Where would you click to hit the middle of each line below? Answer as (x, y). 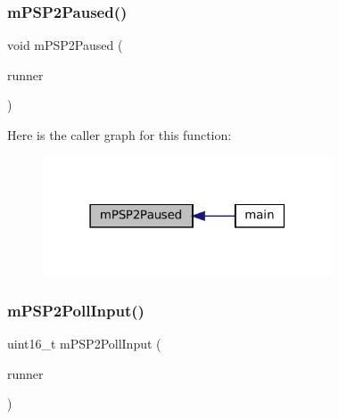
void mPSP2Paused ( (65, 45)
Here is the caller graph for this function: (120, 135)
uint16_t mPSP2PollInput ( (84, 343)
